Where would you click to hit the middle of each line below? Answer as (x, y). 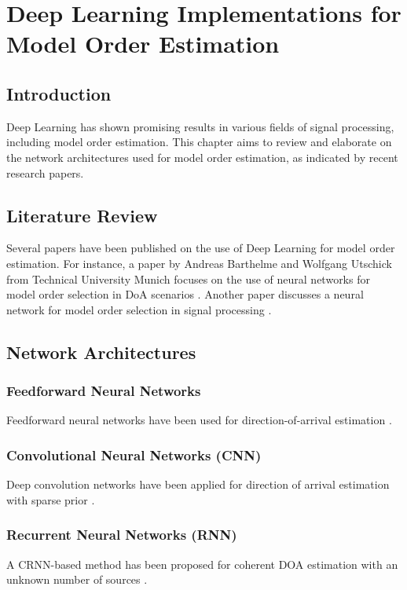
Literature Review (82, 215)
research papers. (45, 172)
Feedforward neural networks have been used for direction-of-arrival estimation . (199, 420)
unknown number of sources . (77, 579)
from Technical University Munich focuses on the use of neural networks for (188, 279)
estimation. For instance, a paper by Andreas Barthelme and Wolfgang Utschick (199, 263)
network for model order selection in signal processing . (139, 309)
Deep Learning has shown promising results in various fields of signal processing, (200, 126)
